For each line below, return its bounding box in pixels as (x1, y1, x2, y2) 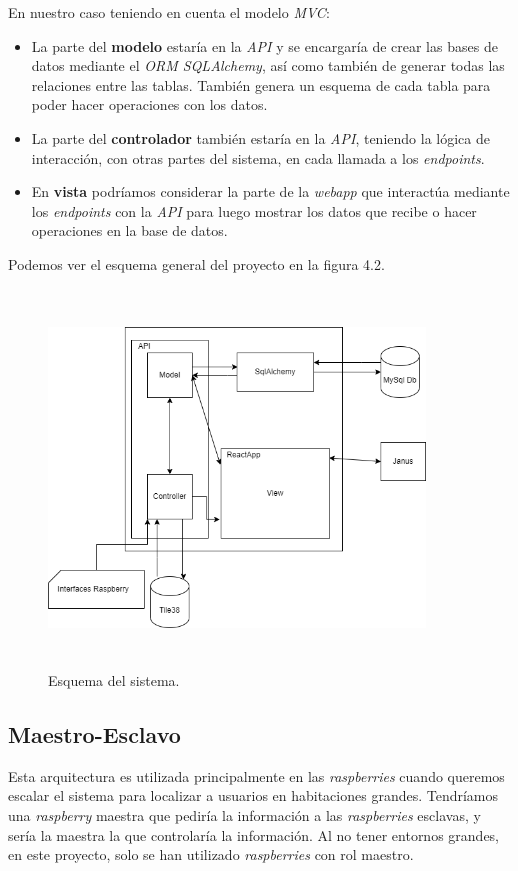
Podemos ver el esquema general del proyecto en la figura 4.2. (8, 253, 385, 274)
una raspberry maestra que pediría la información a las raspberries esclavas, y (8, 805, 481, 826)
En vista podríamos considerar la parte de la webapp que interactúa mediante (31, 181, 510, 202)
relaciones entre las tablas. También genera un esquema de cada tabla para (31, 74, 491, 95)
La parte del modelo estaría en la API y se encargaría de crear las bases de (31, 35, 498, 56)
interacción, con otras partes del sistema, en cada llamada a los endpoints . (31, 147, 485, 168)
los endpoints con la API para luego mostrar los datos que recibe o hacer (31, 200, 477, 221)
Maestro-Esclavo (8, 719, 181, 750)
